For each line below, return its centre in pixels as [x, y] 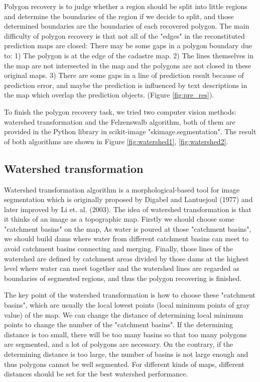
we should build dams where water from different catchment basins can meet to [126, 238]
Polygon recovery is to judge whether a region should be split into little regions [126, 6]
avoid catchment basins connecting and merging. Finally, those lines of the [118, 249]
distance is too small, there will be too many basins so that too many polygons [125, 334]
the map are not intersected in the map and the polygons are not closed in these [128, 65]
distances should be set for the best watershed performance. [96, 374]
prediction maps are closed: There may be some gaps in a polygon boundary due [128, 45]
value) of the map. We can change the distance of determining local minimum [124, 314]
